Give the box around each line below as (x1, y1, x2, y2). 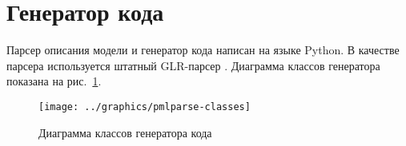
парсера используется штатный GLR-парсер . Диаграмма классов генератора (6, 57, 380, 73)
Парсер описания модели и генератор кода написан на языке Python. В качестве (6, 41, 400, 58)
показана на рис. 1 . (6, 73, 102, 89)
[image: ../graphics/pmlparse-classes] (38, 101, 251, 112)
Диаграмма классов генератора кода (38, 124, 212, 140)
